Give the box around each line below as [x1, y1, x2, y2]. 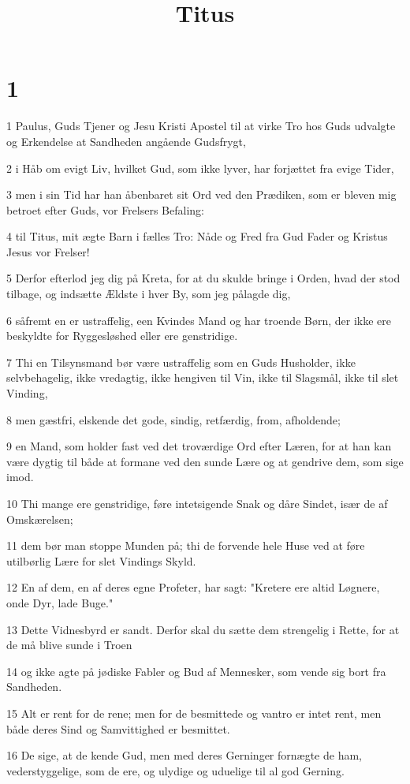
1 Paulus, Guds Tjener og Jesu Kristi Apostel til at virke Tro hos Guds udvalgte [6, 118, 396, 134]
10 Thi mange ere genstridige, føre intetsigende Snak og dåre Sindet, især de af [6, 495, 388, 511]
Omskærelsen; [6, 510, 73, 527]
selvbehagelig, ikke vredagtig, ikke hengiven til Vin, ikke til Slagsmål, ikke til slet [6, 369, 399, 386]
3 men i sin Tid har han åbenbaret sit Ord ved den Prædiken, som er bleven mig [6, 186, 397, 203]
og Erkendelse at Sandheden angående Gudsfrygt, [6, 133, 246, 149]
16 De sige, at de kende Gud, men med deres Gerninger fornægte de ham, [6, 747, 362, 763]
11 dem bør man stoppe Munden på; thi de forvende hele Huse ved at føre [6, 537, 365, 554]
